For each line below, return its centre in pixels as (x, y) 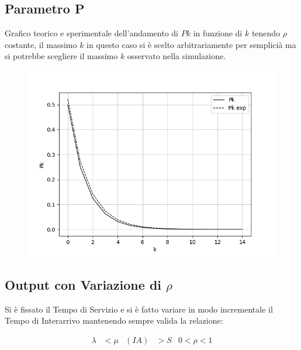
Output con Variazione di (83, 284)
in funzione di (218, 33)
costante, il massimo (41, 44)
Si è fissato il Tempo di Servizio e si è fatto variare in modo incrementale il (139, 309)
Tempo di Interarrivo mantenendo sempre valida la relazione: (114, 320)
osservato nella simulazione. (177, 56)
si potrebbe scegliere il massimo (61, 56)
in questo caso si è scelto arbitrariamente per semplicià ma (191, 44)
